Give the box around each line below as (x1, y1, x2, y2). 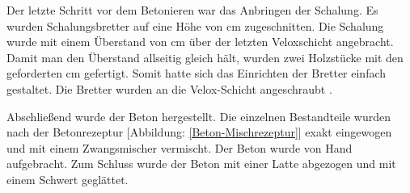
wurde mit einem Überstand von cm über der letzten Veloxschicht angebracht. (6, 33, 394, 50)
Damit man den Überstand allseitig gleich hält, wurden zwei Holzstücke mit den (6, 48, 404, 65)
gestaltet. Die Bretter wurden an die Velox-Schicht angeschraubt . (6, 80, 332, 97)
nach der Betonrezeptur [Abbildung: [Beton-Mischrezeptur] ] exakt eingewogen (6, 124, 392, 141)
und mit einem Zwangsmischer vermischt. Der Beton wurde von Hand (6, 139, 353, 156)
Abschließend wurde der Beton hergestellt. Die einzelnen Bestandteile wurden (6, 107, 391, 124)
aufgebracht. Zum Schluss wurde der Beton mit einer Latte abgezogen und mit (6, 155, 396, 172)
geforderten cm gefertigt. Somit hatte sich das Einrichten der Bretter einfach (6, 65, 387, 82)
